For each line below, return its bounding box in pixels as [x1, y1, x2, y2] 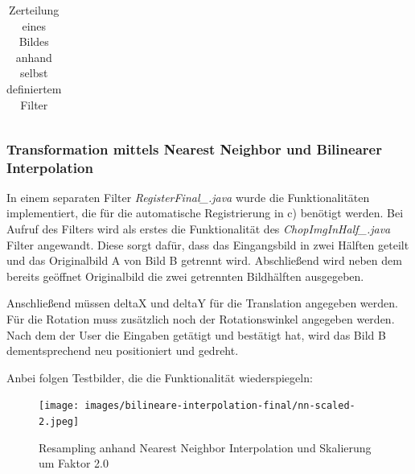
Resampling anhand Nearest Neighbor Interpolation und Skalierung [39, 439, 372, 455]
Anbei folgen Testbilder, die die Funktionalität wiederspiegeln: [6, 369, 313, 385]
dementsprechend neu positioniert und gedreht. [6, 342, 239, 359]
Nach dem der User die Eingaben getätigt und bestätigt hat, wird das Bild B [6, 326, 386, 343]
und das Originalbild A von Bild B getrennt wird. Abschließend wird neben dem [6, 252, 402, 269]
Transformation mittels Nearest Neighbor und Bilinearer [6, 138, 382, 159]
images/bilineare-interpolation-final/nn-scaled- [84, 400, 355, 412]
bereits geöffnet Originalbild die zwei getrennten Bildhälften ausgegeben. [6, 267, 364, 284]
